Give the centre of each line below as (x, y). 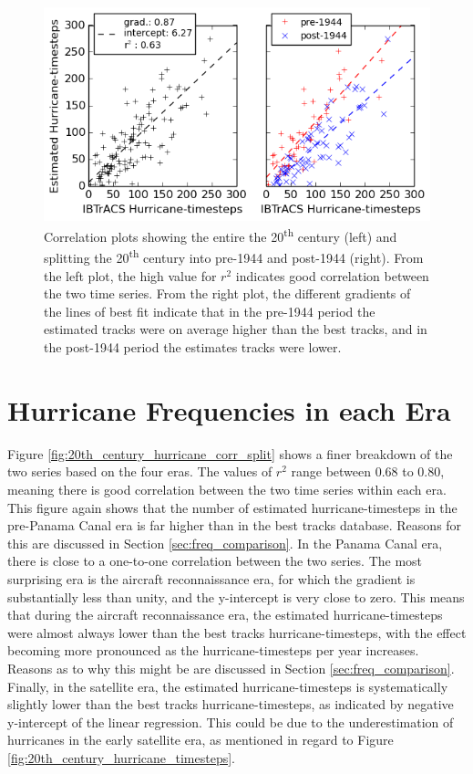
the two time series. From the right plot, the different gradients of (227, 293)
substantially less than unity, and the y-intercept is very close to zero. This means (236, 596)
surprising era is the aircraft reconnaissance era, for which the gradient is (211, 578)
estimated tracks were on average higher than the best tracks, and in (236, 329)
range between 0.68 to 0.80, (368, 471)
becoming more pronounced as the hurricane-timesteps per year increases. (213, 650)
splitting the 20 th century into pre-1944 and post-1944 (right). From (234, 256)
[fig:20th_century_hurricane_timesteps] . (121, 757)
